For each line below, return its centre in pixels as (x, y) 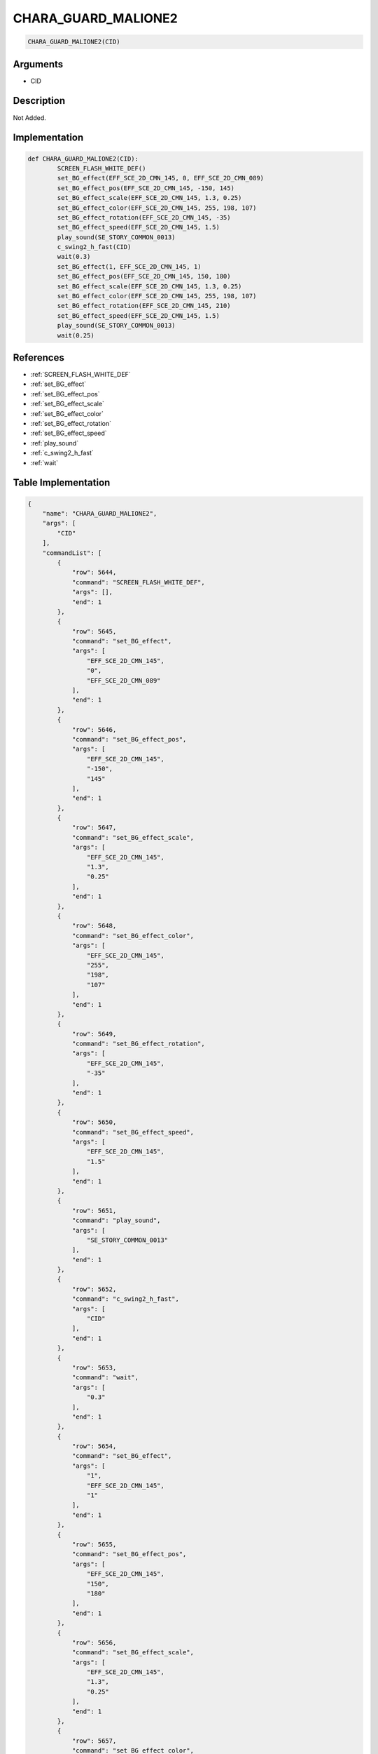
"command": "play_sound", (116, 1220)
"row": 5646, (94, 729)
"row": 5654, (94, 1446)
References (38, 357)
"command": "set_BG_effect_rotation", (139, 1044)
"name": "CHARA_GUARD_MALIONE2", (100, 513)
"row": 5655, (94, 1545)
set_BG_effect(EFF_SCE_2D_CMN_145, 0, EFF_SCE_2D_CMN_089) (161, 178)
